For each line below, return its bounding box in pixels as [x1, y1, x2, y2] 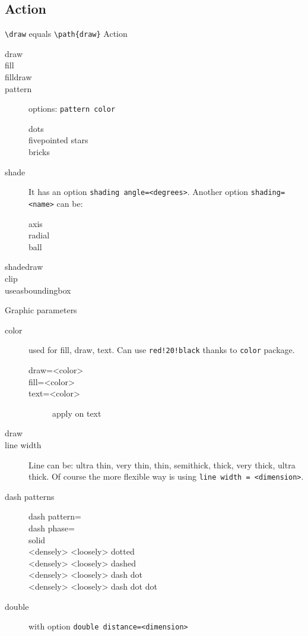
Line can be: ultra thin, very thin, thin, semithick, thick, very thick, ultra [28, 458, 296, 471]
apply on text [52, 407, 101, 419]
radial [28, 229, 50, 241]
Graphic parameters [5, 304, 77, 316]
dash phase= [28, 521, 75, 534]
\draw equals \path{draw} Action [5, 27, 128, 40]
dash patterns [5, 490, 55, 502]
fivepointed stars [28, 134, 88, 146]
